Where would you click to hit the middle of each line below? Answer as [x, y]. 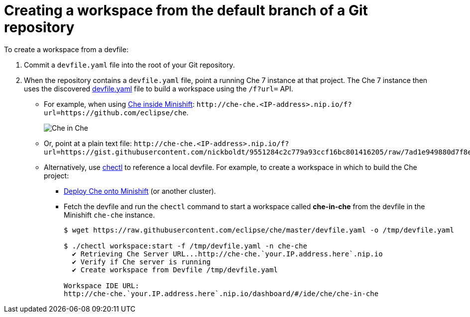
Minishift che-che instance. [109, 215]
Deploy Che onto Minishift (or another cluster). [140, 191]
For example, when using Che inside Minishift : [119, 104]
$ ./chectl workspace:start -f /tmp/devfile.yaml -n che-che [185, 246]
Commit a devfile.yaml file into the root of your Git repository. [129, 65]
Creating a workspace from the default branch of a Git [186, 10]
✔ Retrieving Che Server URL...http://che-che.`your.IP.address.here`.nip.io [227, 254]
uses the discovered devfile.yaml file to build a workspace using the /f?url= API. [159, 88]
